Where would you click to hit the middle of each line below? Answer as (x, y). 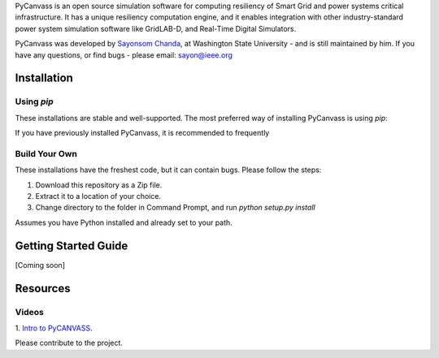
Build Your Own (46, 153)
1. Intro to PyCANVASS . (54, 328)
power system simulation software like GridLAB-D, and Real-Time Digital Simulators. (156, 28)
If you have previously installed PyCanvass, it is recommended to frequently (142, 133)
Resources (43, 288)
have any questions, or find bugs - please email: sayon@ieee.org (124, 55)
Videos (29, 312)
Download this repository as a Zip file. (99, 185)
